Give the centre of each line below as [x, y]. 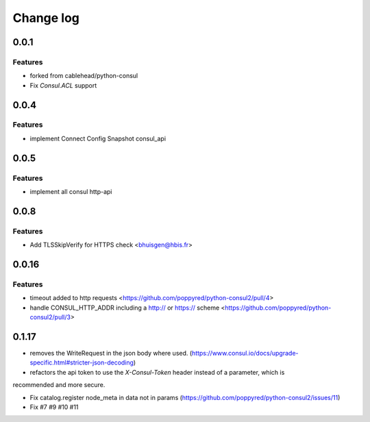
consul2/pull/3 [50, 317]
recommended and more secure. [59, 385]
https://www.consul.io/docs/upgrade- [245, 353]
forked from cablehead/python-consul [84, 76]
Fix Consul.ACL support [63, 85]
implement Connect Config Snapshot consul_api [98, 138]
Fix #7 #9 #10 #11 [54, 407]
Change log [46, 18]
